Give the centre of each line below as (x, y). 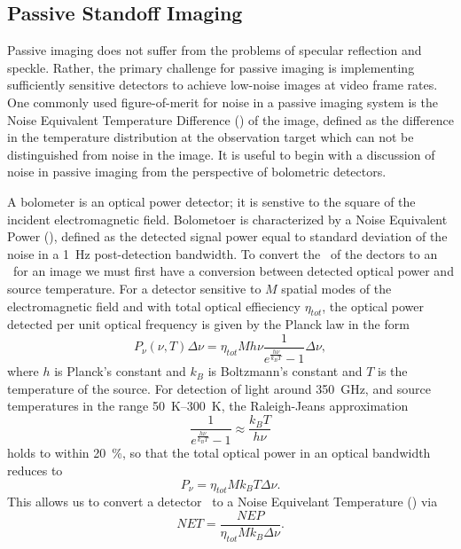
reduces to (35, 470)
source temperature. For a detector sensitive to (134, 288)
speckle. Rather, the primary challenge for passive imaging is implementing (211, 67)
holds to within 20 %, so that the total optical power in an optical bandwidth (219, 453)
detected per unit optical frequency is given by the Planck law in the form (208, 324)
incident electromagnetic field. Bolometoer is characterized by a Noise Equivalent (227, 219)
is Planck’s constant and (120, 371)
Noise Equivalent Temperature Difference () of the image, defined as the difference (230, 119)
